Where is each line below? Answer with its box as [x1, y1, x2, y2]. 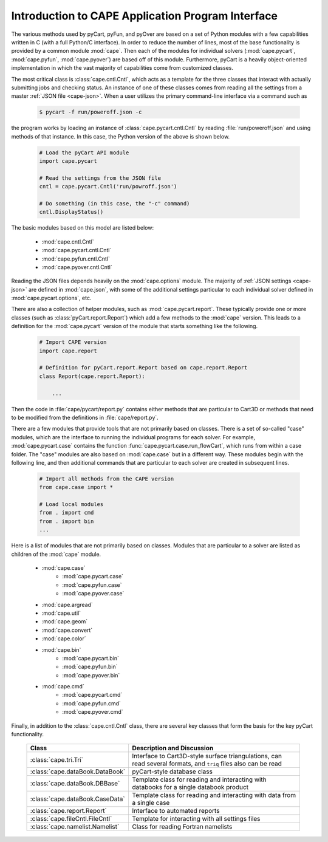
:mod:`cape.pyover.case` [62, 590, 125, 597]
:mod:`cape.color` [41, 635, 86, 642]
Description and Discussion [132, 744, 214, 753]
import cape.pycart [39, 158, 97, 165]
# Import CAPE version [39, 339, 107, 346]
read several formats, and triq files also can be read [132, 759, 282, 768]
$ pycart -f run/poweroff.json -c [39, 109, 142, 115]
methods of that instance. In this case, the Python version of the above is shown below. [11, 132, 230, 140]
